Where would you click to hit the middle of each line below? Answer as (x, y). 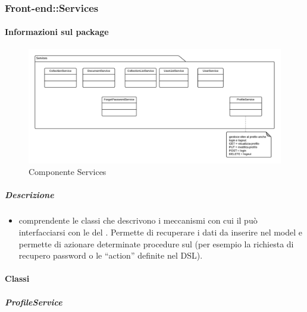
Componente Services (68, 172)
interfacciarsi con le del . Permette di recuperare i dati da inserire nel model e (161, 232)
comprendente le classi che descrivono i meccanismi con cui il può (138, 220)
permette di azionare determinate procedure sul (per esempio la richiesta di (156, 243)
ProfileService (34, 302)
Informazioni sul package (57, 32)
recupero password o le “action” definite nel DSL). (111, 255)
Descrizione (29, 195)
